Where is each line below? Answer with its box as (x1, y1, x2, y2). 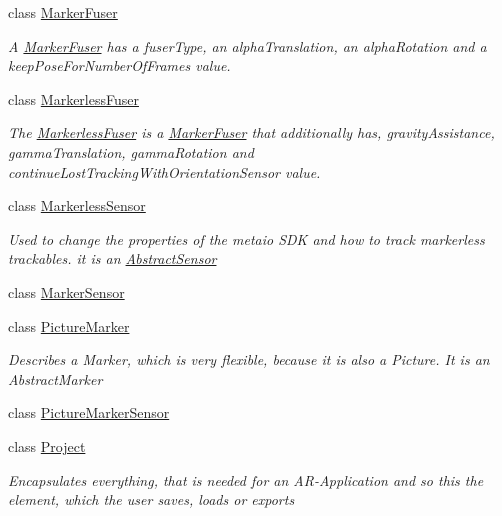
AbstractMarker (8, 368, 103, 389)
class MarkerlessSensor (8, 195, 146, 216)
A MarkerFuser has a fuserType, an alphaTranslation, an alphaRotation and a (8, 35, 487, 56)
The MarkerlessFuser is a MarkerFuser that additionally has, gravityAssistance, (8, 122, 495, 143)
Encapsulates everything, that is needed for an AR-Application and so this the (8, 469, 484, 490)
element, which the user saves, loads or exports (8, 489, 295, 510)
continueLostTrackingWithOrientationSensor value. (8, 161, 321, 182)
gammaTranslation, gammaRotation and (8, 141, 254, 162)
